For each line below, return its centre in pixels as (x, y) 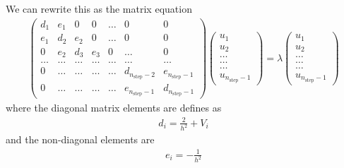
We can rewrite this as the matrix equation (99, 8)
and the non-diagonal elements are (80, 139)
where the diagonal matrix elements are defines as (114, 108)
